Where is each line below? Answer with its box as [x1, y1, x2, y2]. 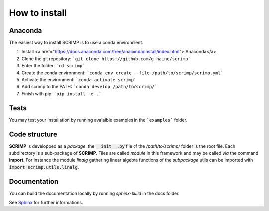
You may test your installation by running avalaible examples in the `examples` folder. [9, 117, 188, 123]
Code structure [9, 130, 57, 138]
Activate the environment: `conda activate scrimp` [21, 77, 136, 83]
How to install [9, 7, 67, 18]
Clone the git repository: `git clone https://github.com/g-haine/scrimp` [21, 55, 191, 62]
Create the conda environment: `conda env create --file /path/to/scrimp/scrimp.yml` [21, 70, 224, 76]
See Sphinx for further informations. [9, 200, 83, 206]
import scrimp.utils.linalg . [9, 164, 79, 170]
